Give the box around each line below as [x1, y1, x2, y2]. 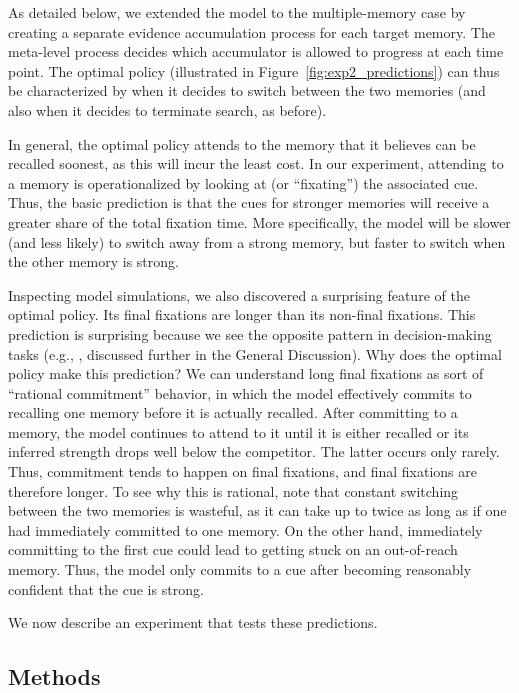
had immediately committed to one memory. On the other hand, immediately [8, 519, 483, 540]
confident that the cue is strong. [8, 578, 204, 599]
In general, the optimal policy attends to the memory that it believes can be [8, 133, 476, 154]
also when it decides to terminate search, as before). [8, 99, 327, 120]
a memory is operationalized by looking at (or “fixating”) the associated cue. [8, 172, 479, 193]
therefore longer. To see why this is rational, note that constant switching [8, 480, 459, 501]
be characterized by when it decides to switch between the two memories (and [8, 80, 486, 101]
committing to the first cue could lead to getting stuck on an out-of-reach [8, 539, 458, 560]
